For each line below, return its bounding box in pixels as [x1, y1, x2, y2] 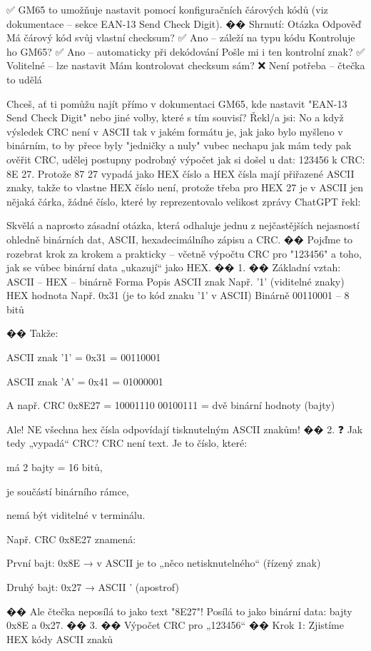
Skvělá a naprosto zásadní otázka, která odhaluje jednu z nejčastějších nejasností [6, 218, 360, 233]
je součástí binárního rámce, [6, 483, 129, 498]
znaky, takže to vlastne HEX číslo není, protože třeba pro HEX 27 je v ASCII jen [6, 180, 363, 195]
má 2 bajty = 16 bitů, [6, 460, 103, 475]
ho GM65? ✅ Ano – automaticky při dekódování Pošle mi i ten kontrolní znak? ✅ [6, 44, 365, 59]
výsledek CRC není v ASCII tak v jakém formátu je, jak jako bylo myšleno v [6, 123, 343, 138]
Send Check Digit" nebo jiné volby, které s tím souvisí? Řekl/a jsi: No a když [6, 110, 344, 125]
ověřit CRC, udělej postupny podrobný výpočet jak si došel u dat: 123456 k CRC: [6, 151, 365, 166]
